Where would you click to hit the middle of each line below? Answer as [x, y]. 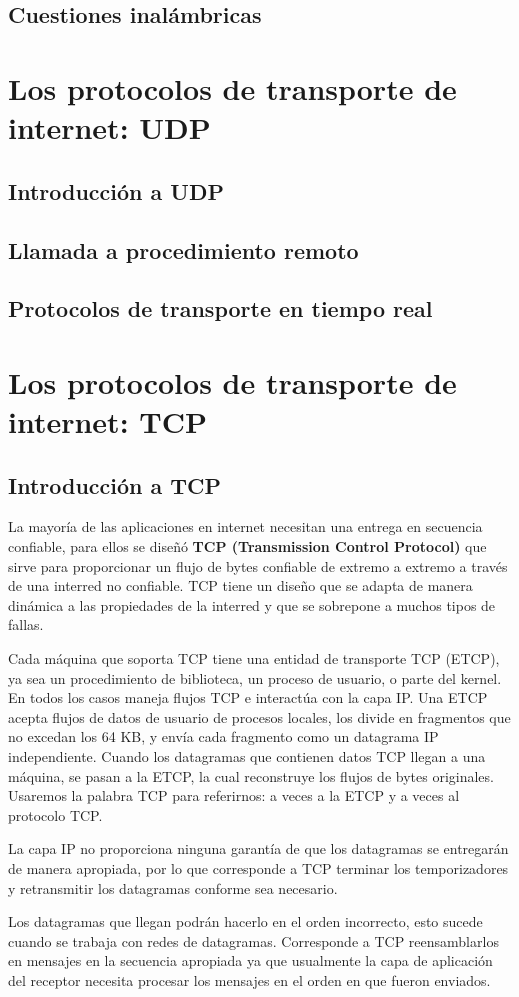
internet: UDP [109, 127]
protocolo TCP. [55, 814]
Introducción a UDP [116, 190]
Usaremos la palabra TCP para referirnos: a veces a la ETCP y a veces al [234, 795]
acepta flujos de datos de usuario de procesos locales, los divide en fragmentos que [259, 716]
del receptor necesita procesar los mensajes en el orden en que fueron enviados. [249, 979]
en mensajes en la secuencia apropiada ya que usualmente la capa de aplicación [250, 960]
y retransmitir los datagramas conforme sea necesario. [173, 887]
